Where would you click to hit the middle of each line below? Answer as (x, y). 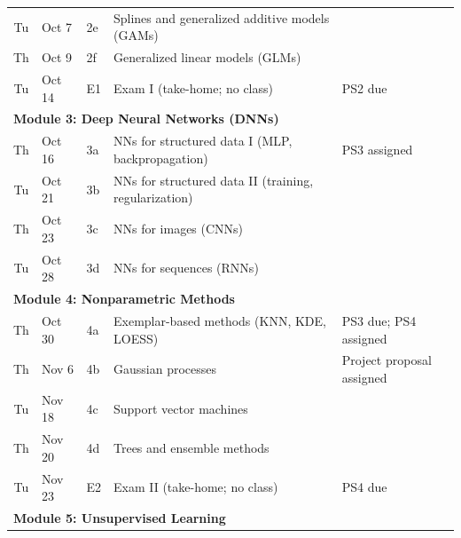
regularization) (153, 198)
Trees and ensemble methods (191, 448)
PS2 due (364, 87)
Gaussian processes (164, 369)
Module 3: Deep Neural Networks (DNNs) (146, 119)
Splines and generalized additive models (221, 17)
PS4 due (364, 487)
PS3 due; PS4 (379, 320)
